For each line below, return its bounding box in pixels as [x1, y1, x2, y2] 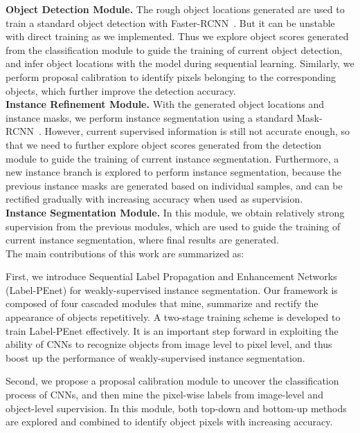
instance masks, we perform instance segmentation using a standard [6, 110, 294, 125]
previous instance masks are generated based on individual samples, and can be [6, 178, 343, 192]
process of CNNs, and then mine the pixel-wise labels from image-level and [6, 387, 323, 402]
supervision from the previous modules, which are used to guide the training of [6, 219, 341, 233]
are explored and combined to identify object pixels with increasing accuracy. [6, 414, 333, 429]
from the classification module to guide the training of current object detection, [6, 42, 343, 57]
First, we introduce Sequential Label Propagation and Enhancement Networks [6, 269, 337, 284]
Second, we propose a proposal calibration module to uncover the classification [6, 374, 339, 388]
